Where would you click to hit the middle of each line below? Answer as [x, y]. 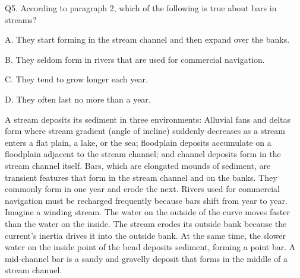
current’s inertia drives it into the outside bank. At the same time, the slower [146, 235]
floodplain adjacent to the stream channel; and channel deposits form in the [143, 154]
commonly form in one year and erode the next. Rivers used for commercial [142, 189]
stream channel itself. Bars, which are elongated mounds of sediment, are [138, 165]
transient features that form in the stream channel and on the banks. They [141, 177]
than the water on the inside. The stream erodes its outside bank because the [146, 223]
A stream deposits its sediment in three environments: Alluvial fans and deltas [148, 119]
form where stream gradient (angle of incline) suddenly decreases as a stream [145, 131]
